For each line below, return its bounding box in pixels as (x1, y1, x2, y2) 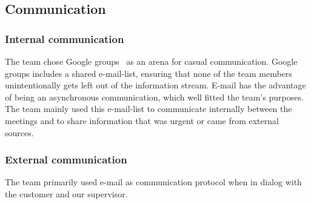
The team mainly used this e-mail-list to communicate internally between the (5, 102, 292, 115)
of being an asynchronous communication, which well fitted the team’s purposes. (5, 90, 304, 103)
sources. (5, 126, 34, 139)
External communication (5, 152, 127, 167)
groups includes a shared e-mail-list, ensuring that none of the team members (5, 67, 292, 79)
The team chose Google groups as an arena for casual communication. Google (5, 55, 298, 67)
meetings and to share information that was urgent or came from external (5, 114, 279, 127)
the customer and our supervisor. (5, 187, 128, 200)
